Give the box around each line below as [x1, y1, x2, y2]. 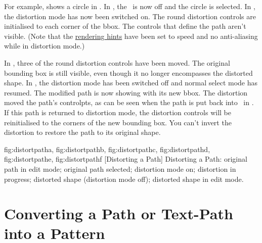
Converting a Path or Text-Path [4, 203, 233, 224]
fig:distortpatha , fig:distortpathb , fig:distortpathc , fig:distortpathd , [4, 143, 210, 154]
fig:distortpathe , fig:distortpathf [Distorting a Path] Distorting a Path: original [4, 154, 247, 164]
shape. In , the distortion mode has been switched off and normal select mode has [4, 77, 258, 88]
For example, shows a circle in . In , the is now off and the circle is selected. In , [4, 1, 255, 11]
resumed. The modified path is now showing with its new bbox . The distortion [4, 87, 248, 98]
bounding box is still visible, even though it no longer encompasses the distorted [4, 67, 253, 78]
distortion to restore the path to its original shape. [4, 127, 161, 137]
